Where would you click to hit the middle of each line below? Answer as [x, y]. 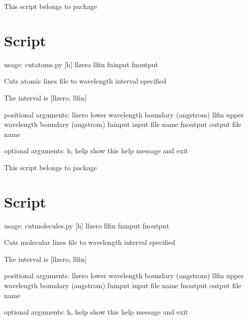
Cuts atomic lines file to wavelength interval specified [85, 81]
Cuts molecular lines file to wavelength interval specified [90, 242]
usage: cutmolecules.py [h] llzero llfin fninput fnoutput [87, 225]
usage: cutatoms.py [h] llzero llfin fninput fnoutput [81, 64]
